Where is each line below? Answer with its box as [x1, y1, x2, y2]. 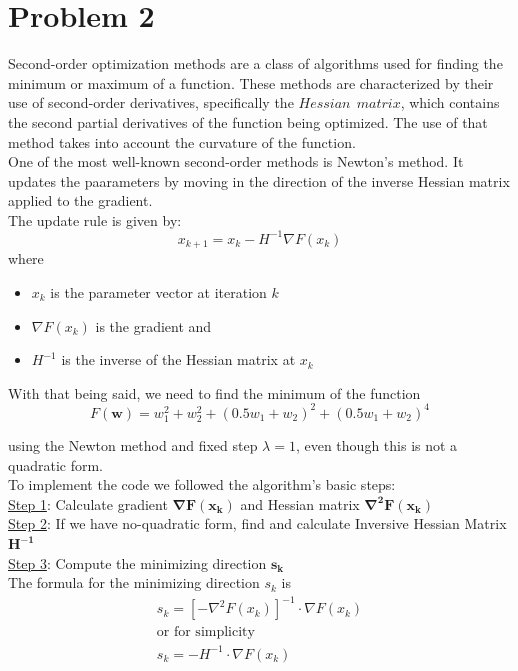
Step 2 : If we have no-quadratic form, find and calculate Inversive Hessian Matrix [8, 513, 507, 534]
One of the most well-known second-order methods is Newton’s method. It [8, 151, 464, 172]
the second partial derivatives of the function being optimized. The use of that [8, 111, 488, 132]
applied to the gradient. [8, 190, 153, 211]
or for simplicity [156, 625, 255, 640]
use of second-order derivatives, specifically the [8, 92, 294, 113]
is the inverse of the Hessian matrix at [61, 349, 296, 370]
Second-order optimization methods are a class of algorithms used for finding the [8, 53, 503, 74]
